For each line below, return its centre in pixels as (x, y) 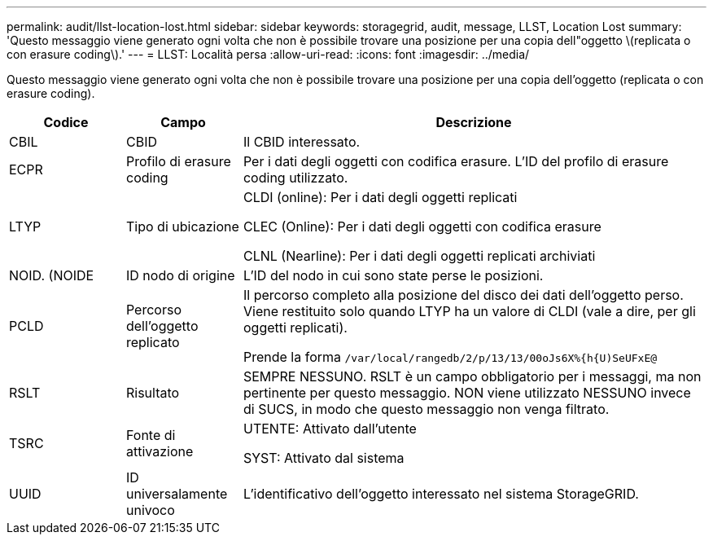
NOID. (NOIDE (52, 275)
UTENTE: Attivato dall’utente (330, 429)
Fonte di (151, 435)
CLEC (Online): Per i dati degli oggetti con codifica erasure (422, 227)
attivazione (160, 451)
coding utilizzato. (295, 178)
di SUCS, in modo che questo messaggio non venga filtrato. (426, 409)
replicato (153, 342)
